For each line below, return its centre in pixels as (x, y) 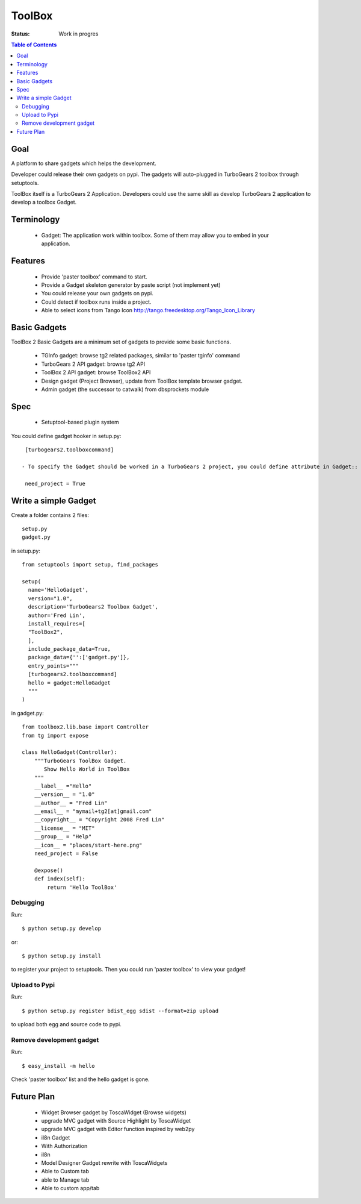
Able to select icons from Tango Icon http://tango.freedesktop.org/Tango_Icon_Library (148, 310)
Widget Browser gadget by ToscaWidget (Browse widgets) (114, 1112)
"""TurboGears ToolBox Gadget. (80, 760)
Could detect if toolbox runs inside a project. (96, 302)
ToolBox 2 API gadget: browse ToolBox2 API (96, 372)
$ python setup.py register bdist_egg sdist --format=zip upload (120, 1011)
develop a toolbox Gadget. (44, 202)
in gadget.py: (28, 713)
